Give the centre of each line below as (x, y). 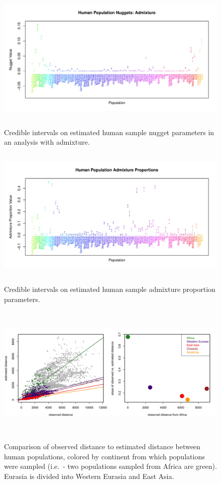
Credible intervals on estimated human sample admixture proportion (110, 289)
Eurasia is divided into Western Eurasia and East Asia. (89, 476)
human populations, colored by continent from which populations (104, 456)
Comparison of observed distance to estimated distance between (102, 446)
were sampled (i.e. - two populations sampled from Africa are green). (111, 466)
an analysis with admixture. (47, 142)
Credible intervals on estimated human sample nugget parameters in (109, 132)
